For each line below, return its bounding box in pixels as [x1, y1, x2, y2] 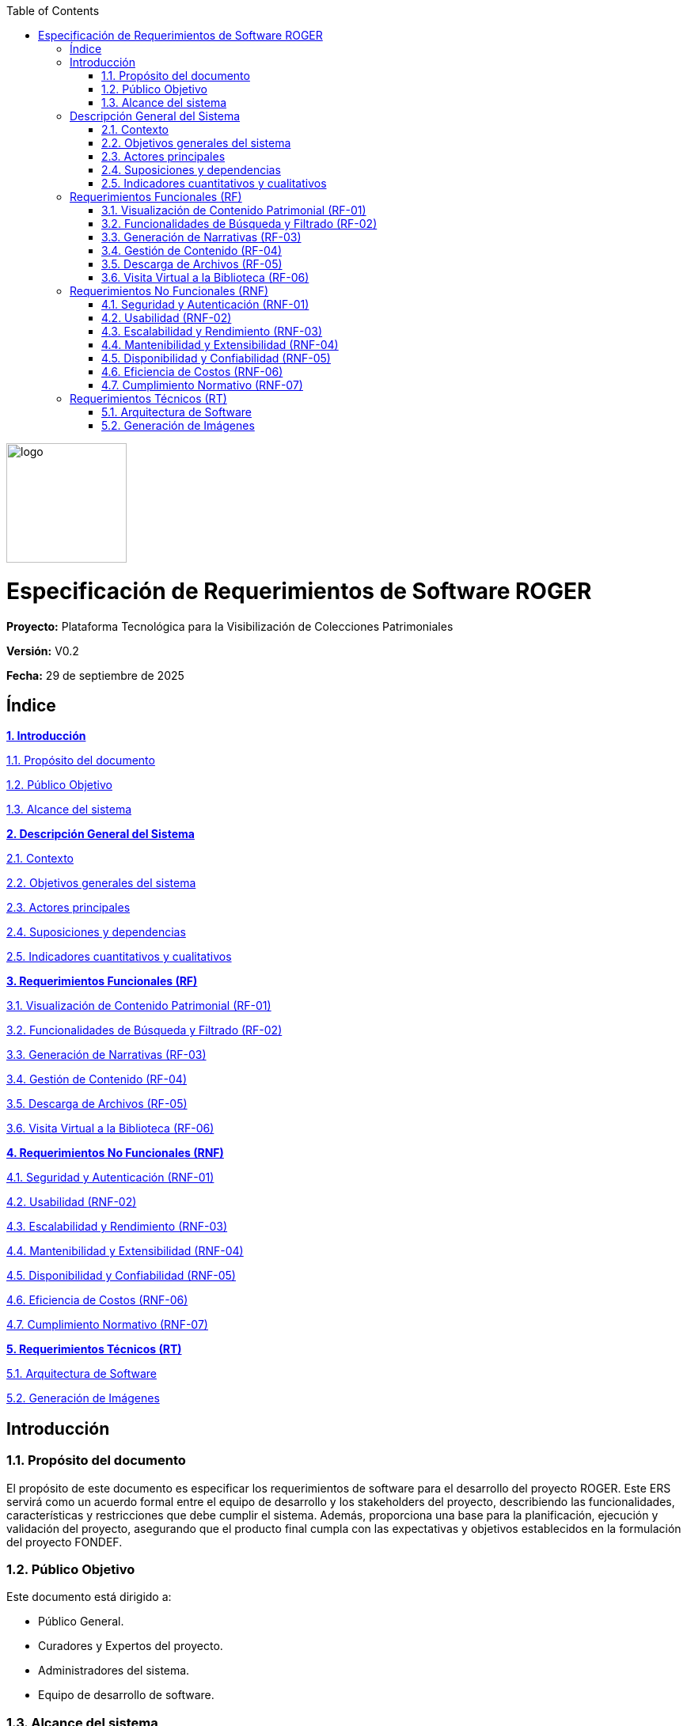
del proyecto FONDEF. [6, 1534, 123, 1549]
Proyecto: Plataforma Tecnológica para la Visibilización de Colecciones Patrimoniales [6, 619, 454, 633]
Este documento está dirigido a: [6, 1590, 172, 1604]
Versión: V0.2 [6, 643, 79, 658]
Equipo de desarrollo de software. [38, 1688, 214, 1702]
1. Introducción [6, 729, 86, 743]
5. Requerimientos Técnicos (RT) [6, 1342, 182, 1356]
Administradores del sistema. [38, 1663, 190, 1678]
